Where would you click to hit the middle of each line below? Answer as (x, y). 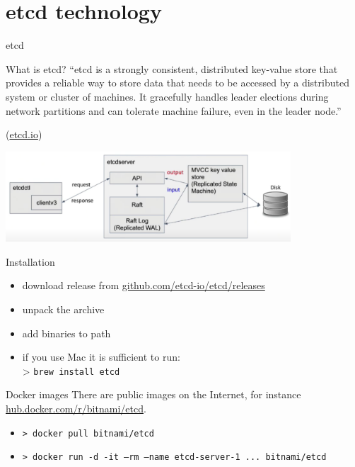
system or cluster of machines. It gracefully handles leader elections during (167, 96)
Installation (30, 261)
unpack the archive (63, 309)
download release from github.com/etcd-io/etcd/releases (144, 285)
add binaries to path (66, 333)
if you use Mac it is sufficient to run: (101, 357)
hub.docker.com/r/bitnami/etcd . (76, 409)
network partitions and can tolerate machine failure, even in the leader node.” (174, 110)
